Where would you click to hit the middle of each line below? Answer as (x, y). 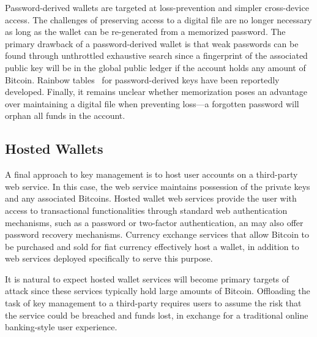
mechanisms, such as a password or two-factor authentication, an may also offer (154, 222)
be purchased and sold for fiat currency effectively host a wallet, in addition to (152, 246)
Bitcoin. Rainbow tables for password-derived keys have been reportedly (142, 79)
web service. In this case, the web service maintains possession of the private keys (158, 186)
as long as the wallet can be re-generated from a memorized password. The (145, 32)
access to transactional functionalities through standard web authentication (146, 210)
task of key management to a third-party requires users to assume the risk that (153, 303)
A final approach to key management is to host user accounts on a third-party (151, 174)
